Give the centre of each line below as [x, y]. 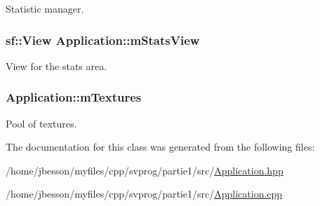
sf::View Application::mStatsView [103, 40]
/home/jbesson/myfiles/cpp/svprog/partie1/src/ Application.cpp [144, 194]
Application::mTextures [74, 97]
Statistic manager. [45, 8]
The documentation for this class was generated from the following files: [160, 147]
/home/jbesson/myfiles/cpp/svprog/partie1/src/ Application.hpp [145, 170]
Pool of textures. [41, 123]
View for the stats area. [56, 66]
